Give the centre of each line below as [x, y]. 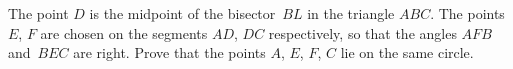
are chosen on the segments [124, 32]
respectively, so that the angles [362, 32]
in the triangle [351, 13]
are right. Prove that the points [169, 52]
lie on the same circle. [407, 52]
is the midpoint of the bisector [182, 13]
